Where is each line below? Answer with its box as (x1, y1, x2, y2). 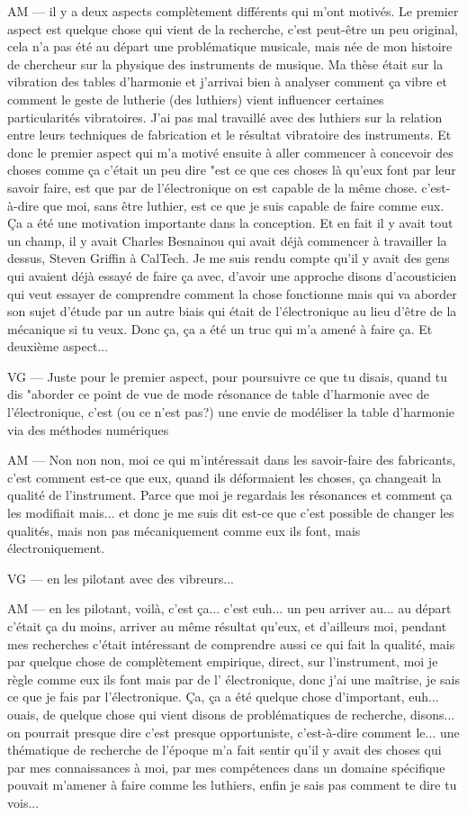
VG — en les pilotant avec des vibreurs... (7, 568, 234, 587)
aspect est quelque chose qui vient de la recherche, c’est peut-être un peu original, (7, 19, 458, 38)
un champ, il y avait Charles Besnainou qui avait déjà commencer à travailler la (7, 231, 447, 249)
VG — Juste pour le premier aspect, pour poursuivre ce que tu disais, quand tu (7, 367, 447, 385)
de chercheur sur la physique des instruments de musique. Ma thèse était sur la (7, 54, 444, 73)
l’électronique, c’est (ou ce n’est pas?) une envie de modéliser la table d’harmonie (7, 403, 454, 421)
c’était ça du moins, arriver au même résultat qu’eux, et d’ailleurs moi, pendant (7, 617, 447, 635)
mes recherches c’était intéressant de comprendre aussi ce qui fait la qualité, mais (7, 634, 455, 653)
